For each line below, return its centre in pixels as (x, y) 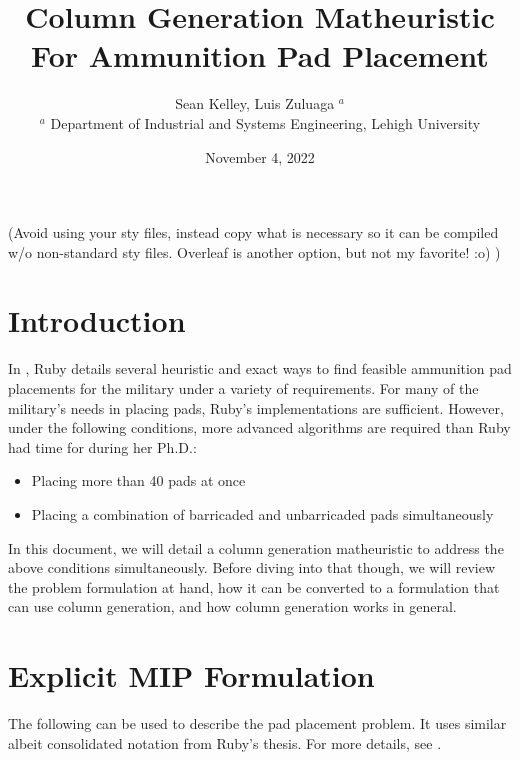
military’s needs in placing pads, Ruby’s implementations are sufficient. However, (256, 407)
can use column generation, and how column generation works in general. (232, 606)
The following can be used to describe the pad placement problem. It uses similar (257, 723)
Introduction (97, 320)
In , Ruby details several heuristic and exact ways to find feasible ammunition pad (260, 368)
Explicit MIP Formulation (191, 675)
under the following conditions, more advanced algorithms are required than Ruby (259, 427)
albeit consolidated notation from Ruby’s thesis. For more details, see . (225, 742)
